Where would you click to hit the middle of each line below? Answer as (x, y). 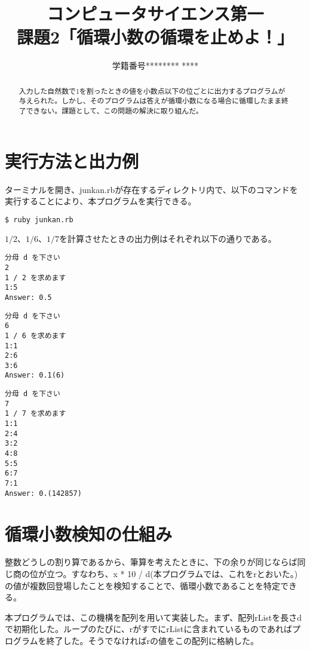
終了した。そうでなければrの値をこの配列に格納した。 (153, 641)
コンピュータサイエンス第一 (155, 13)
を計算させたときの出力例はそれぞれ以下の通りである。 (168, 238)
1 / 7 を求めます (36, 414)
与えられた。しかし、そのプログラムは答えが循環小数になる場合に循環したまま (150, 101)
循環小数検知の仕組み (89, 533)
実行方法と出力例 (72, 160)
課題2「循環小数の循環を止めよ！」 (155, 37)
